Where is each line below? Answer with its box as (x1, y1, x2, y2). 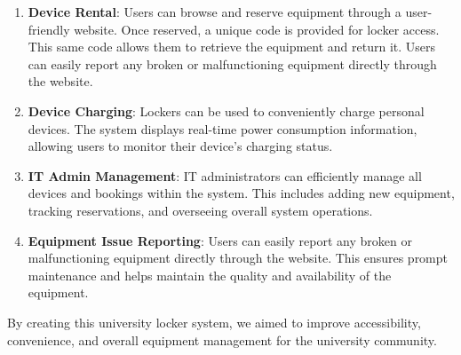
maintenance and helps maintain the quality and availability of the (28, 265, 392, 284)
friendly (28, 20, 70, 38)
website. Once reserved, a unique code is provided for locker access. (74, 20, 440, 38)
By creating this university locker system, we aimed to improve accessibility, (7, 312, 421, 331)
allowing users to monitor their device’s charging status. (28, 137, 333, 155)
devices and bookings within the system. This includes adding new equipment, (28, 184, 455, 202)
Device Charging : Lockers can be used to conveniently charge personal (28, 101, 425, 120)
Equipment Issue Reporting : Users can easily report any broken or (28, 231, 412, 249)
